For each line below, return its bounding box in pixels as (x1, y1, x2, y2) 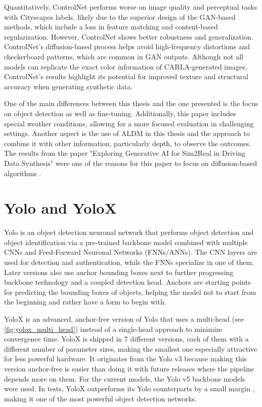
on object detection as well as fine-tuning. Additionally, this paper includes (4, 108, 236, 118)
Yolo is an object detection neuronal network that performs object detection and (4, 227, 254, 238)
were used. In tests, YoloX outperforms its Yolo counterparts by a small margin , (4, 383, 255, 394)
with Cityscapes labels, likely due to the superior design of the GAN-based (4, 11, 236, 22)
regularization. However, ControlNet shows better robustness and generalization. (4, 31, 253, 42)
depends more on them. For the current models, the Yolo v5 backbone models (4, 373, 245, 384)
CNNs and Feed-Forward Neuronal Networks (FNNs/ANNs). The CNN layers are (4, 247, 257, 257)
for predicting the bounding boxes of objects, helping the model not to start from (4, 286, 256, 297)
